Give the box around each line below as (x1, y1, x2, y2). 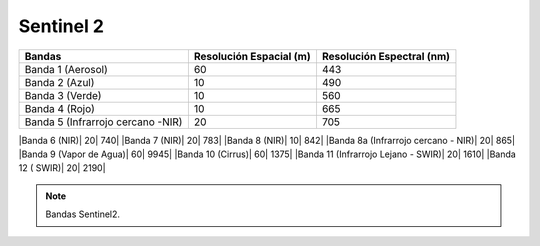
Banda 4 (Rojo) (24, 101, 95, 115)
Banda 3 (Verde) (24, 88, 102, 102)
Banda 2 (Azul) (24, 75, 95, 89)
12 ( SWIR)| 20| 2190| (18, 162, 106, 174)
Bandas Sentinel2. (45, 208, 120, 220)
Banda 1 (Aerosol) (24, 62, 109, 76)
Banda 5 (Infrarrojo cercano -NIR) (24, 115, 183, 129)
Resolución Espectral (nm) (321, 49, 450, 63)
